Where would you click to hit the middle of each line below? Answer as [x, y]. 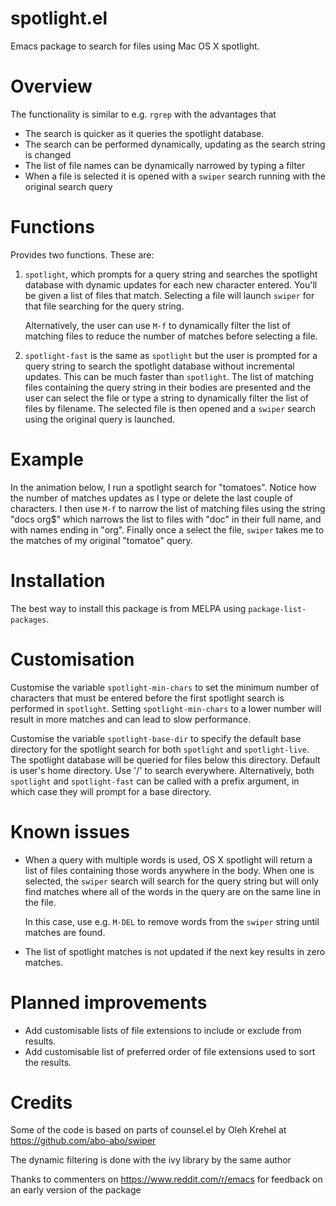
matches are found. [65, 932]
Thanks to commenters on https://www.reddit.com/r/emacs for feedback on [166, 1179]
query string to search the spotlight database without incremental [159, 366]
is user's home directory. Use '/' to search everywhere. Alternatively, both [162, 770]
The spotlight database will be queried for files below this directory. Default [165, 759]
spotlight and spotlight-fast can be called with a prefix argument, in [155, 781]
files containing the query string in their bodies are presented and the [168, 387]
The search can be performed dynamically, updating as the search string [175, 144]
